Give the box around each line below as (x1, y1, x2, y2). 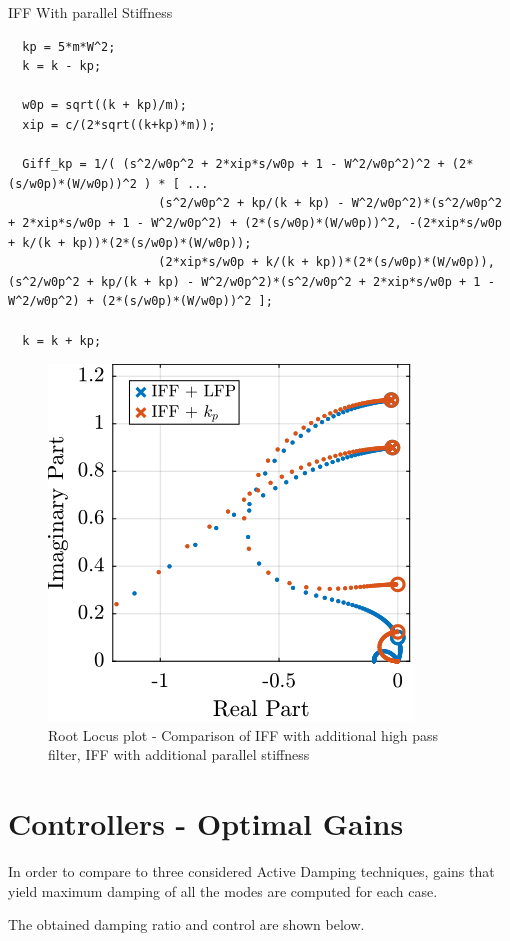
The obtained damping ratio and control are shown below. (8, 914, 365, 935)
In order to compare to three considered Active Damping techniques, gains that (8, 861, 495, 881)
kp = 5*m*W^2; (22, 39, 116, 54)
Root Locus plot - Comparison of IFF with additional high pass (48, 724, 439, 745)
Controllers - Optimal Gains (8, 803, 404, 844)
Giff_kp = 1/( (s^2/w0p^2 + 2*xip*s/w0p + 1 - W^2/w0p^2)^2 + (22, 157, 445, 172)
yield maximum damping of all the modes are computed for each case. (8, 880, 438, 901)
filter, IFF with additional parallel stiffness (48, 744, 310, 765)
